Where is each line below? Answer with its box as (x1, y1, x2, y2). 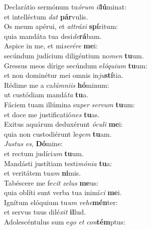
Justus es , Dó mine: (4, 138, 63, 149)
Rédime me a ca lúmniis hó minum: (4, 79, 109, 90)
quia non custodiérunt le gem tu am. (4, 128, 112, 139)
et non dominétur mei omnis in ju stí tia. (4, 70, 124, 80)
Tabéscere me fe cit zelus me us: (4, 177, 99, 188)
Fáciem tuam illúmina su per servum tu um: (4, 99, 135, 109)
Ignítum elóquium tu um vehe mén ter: (4, 197, 118, 207)
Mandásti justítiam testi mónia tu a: (4, 158, 112, 168)
